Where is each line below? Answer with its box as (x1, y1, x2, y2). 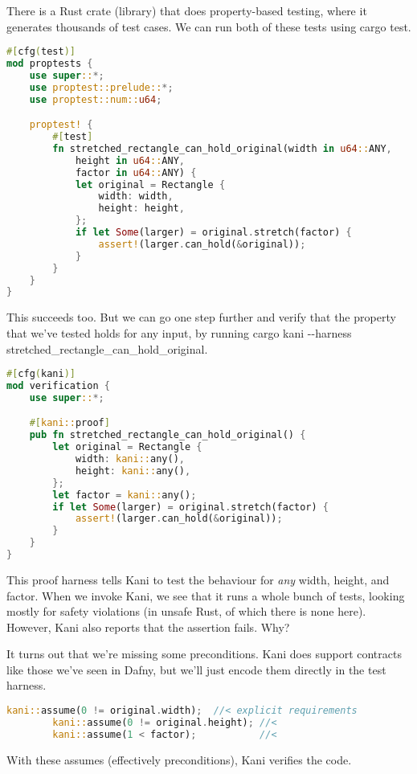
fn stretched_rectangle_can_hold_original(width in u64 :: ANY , (52, 142, 392, 154)
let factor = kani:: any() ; (52, 489, 197, 501)
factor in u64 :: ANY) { (75, 166, 197, 178)
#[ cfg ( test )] (6, 46, 76, 58)
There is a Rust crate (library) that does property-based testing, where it (6, 2, 367, 18)
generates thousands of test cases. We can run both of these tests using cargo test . (6, 18, 411, 35)
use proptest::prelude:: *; (29, 81, 174, 93)
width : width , (98, 190, 174, 203)
